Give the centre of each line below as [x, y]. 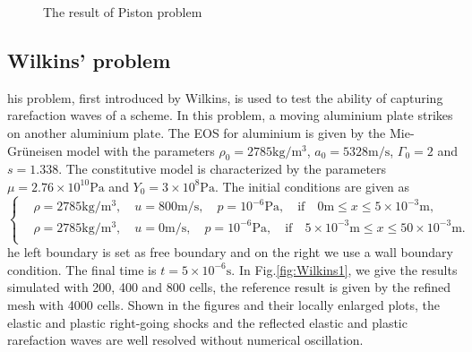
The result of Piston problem [123, 12]
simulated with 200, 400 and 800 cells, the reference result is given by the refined [229, 287]
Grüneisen [35, 150]
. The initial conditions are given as [312, 186]
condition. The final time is [82, 269]
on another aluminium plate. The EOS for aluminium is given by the [197, 132]
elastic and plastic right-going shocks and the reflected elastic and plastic [207, 322]
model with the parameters [141, 150]
